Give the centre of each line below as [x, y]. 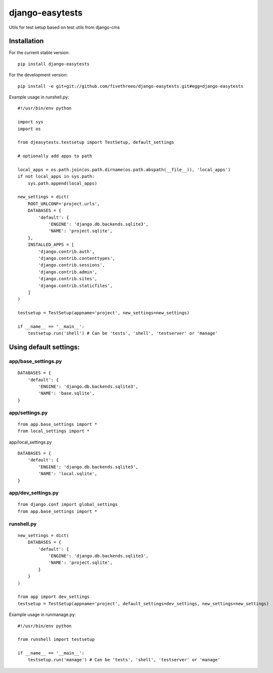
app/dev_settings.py [34, 493]
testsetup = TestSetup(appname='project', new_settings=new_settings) [104, 313]
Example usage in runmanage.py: [43, 615]
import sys [31, 122]
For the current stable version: [39, 53]
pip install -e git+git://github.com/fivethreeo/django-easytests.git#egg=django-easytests [130, 86]
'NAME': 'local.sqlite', [68, 474]
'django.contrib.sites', [68, 279]
